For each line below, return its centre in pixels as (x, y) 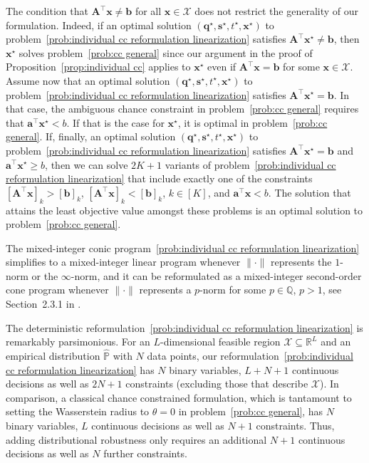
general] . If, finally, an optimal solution (91, 136)
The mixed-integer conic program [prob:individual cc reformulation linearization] (183, 248)
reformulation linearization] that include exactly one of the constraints (159, 178)
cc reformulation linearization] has (80, 369)
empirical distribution (53, 356)
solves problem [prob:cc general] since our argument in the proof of (166, 52)
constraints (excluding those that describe (217, 384)
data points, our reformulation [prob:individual (250, 356)
